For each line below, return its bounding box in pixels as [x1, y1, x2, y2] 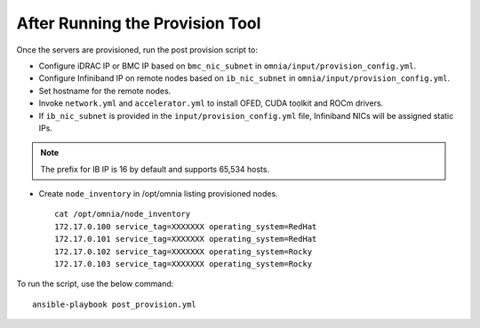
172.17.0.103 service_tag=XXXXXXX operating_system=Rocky [54, 259, 313, 269]
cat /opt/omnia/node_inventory [54, 209, 191, 220]
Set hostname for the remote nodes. [38, 85, 172, 96]
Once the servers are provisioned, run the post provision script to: [16, 44, 258, 55]
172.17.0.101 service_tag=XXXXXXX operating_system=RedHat [54, 234, 317, 244]
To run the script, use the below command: [16, 278, 174, 289]
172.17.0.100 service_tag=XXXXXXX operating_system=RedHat [54, 221, 317, 231]
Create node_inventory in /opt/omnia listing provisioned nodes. [38, 188, 279, 199]
